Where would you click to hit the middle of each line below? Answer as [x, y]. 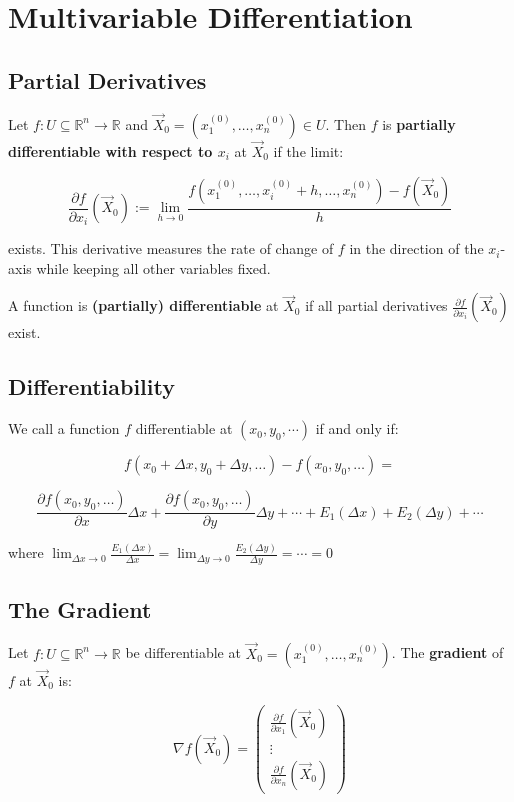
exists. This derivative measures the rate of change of [171, 248]
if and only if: [357, 428]
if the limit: [308, 151]
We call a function [64, 428]
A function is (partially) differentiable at [143, 305]
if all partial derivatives [376, 305]
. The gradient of [447, 652]
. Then [345, 123]
